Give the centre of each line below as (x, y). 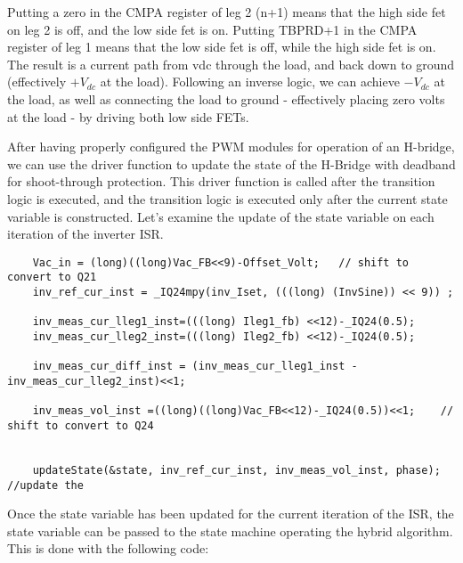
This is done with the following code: (108, 548)
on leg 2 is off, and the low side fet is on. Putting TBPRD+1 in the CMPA (212, 29)
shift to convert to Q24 (81, 425)
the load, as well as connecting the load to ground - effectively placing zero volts (226, 98)
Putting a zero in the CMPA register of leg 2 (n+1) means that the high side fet (227, 12)
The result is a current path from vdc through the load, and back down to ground (231, 64)
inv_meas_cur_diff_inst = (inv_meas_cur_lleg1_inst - (195, 367)
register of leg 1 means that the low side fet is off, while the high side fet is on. (222, 47)
